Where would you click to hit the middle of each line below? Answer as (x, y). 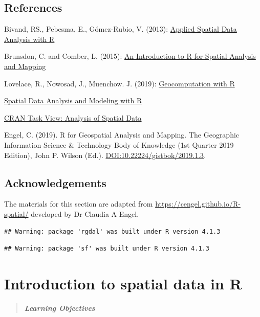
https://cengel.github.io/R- (198, 204)
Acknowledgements (55, 182)
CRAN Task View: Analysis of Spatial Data (73, 117)
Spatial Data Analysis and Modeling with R (73, 100)
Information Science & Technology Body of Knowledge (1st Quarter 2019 (119, 144)
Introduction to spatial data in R (123, 283)
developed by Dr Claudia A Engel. (85, 213)
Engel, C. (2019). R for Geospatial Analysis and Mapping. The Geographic (122, 135)
